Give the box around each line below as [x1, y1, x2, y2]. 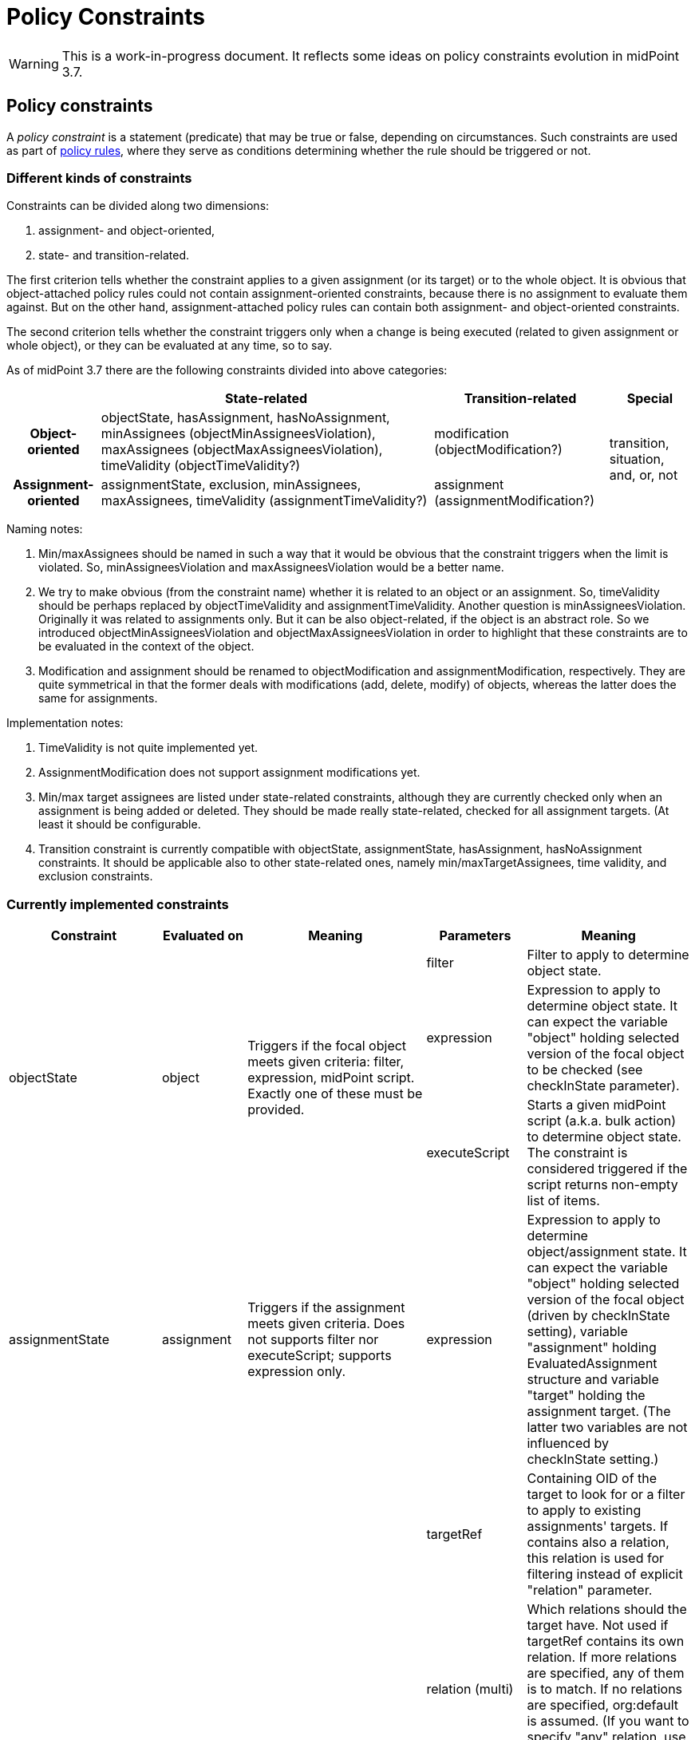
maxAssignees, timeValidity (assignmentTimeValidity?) [101, 492, 428, 509]
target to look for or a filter [527, 1486, 685, 1503]
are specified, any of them [527, 1665, 685, 1682]
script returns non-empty [527, 1176, 678, 1193]
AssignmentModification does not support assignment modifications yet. [38, 765, 421, 780]
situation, [609, 451, 665, 468]
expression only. [247, 1363, 346, 1380]
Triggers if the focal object [247, 1038, 407, 1054]
